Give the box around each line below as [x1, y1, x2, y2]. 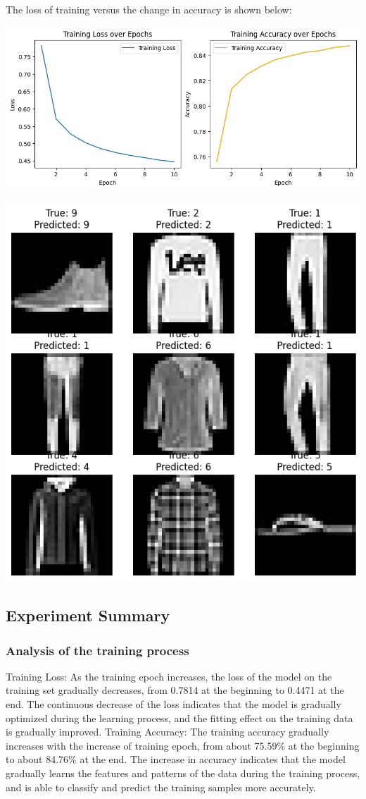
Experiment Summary [6, 604, 170, 626]
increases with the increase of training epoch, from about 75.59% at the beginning [6, 738, 360, 752]
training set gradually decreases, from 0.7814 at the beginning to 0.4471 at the [6, 683, 344, 697]
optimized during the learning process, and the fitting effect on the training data [6, 710, 353, 725]
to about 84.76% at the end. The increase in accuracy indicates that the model [6, 752, 346, 767]
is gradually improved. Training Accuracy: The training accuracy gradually [6, 724, 329, 739]
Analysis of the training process [6, 641, 189, 659]
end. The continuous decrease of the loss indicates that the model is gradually [6, 697, 341, 711]
